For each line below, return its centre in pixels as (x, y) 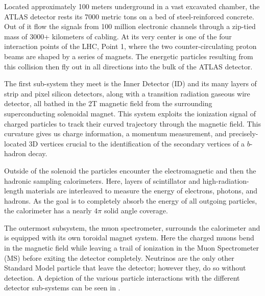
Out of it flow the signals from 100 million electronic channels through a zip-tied (130, 26)
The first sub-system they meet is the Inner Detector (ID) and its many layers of (130, 83)
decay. (38, 153)
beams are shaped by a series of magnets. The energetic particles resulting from (129, 56)
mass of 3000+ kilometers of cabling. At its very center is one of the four (118, 36)
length (14, 191)
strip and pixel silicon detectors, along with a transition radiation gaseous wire (127, 93)
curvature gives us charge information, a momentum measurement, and (115, 133)
